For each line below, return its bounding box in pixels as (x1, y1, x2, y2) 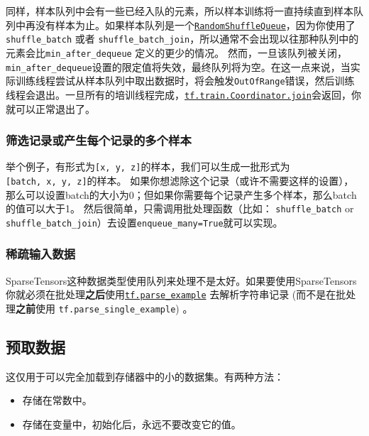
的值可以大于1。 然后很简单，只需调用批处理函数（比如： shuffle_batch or (6, 201, 354, 216)
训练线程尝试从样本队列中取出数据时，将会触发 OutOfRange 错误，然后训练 (15, 73, 355, 88)
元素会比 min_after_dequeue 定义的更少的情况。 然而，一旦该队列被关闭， (6, 45, 348, 60)
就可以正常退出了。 (6, 101, 95, 116)
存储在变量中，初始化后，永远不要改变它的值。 (22, 417, 241, 432)
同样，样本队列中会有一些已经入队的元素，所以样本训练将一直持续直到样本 (6, 4, 353, 18)
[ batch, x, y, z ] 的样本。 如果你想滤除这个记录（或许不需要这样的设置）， (6, 173, 354, 187)
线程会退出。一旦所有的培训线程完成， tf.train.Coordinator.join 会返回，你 (6, 87, 361, 102)
